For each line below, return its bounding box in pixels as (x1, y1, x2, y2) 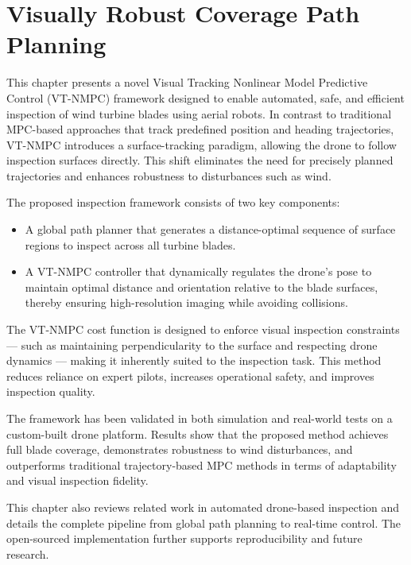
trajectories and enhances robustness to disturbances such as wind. (6, 167, 332, 184)
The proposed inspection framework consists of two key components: (6, 194, 340, 211)
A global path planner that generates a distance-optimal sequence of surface (25, 221, 396, 238)
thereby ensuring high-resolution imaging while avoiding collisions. (25, 294, 348, 311)
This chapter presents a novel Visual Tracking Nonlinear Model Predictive (6, 74, 368, 91)
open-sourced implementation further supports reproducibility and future (6, 530, 363, 547)
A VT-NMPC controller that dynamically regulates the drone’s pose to (25, 263, 372, 280)
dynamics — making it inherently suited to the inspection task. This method (6, 352, 382, 369)
